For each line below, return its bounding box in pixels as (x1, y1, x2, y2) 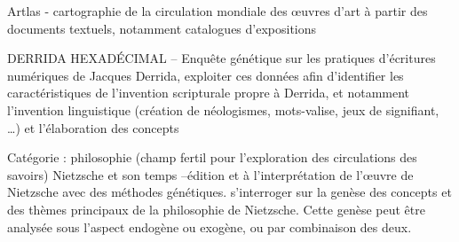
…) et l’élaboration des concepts (7, 118, 179, 137)
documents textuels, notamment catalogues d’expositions (7, 19, 317, 37)
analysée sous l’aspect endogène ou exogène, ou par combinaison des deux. (7, 217, 412, 236)
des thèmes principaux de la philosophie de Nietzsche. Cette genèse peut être (7, 199, 425, 218)
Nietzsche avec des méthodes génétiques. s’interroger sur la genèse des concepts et (7, 183, 452, 201)
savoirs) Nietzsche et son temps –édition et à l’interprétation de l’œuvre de (7, 165, 414, 183)
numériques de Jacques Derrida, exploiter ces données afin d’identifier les (7, 66, 404, 84)
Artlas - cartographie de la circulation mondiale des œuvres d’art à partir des (7, 2, 428, 20)
